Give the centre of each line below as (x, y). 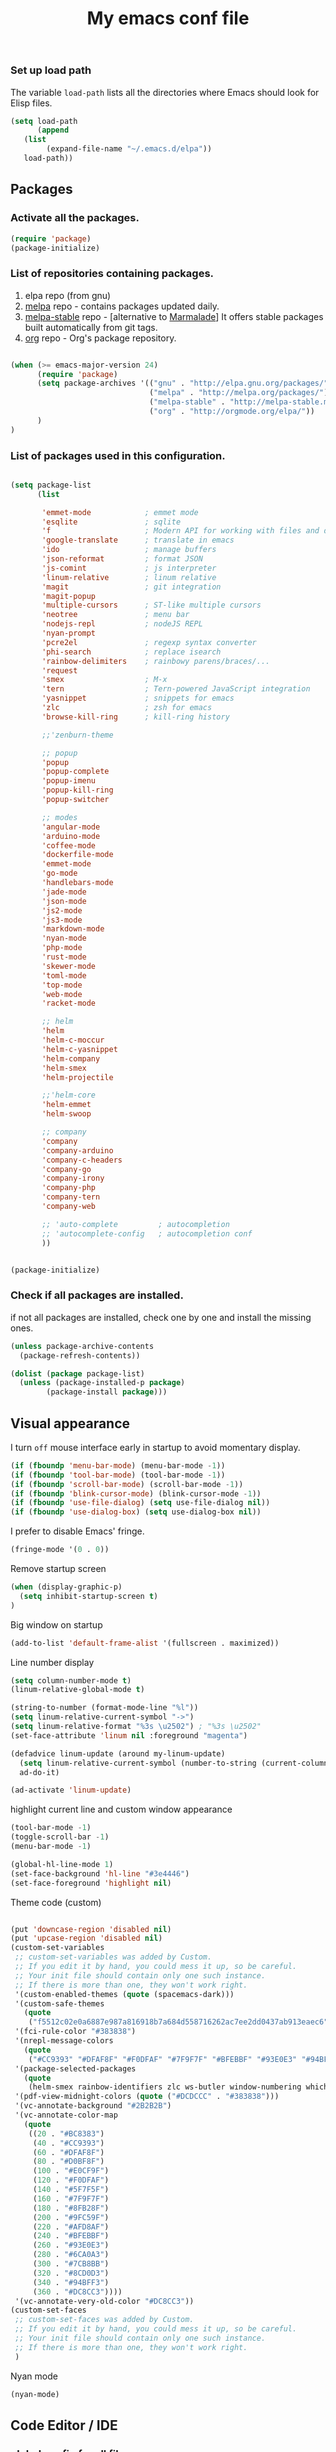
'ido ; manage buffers (129, 550)
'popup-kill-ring (77, 790)
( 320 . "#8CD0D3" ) (71, 2273)
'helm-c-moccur (73, 1040)
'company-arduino (77, 1150)
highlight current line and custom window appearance (121, 1809)
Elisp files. (31, 103)
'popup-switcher (75, 800)
